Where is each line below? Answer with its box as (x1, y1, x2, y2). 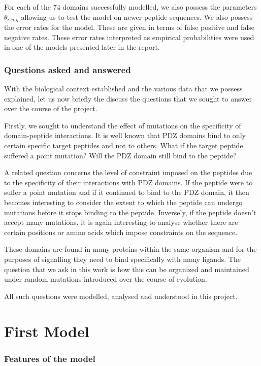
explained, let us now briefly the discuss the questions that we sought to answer (4, 93, 252, 104)
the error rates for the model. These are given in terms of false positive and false (4, 22, 255, 32)
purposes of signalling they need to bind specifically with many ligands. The (4, 253, 241, 264)
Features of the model (4, 352, 95, 364)
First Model (4, 320, 89, 341)
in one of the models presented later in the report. (4, 42, 160, 52)
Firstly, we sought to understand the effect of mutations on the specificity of (4, 120, 241, 130)
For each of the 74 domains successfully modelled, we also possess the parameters (4, 2, 257, 12)
